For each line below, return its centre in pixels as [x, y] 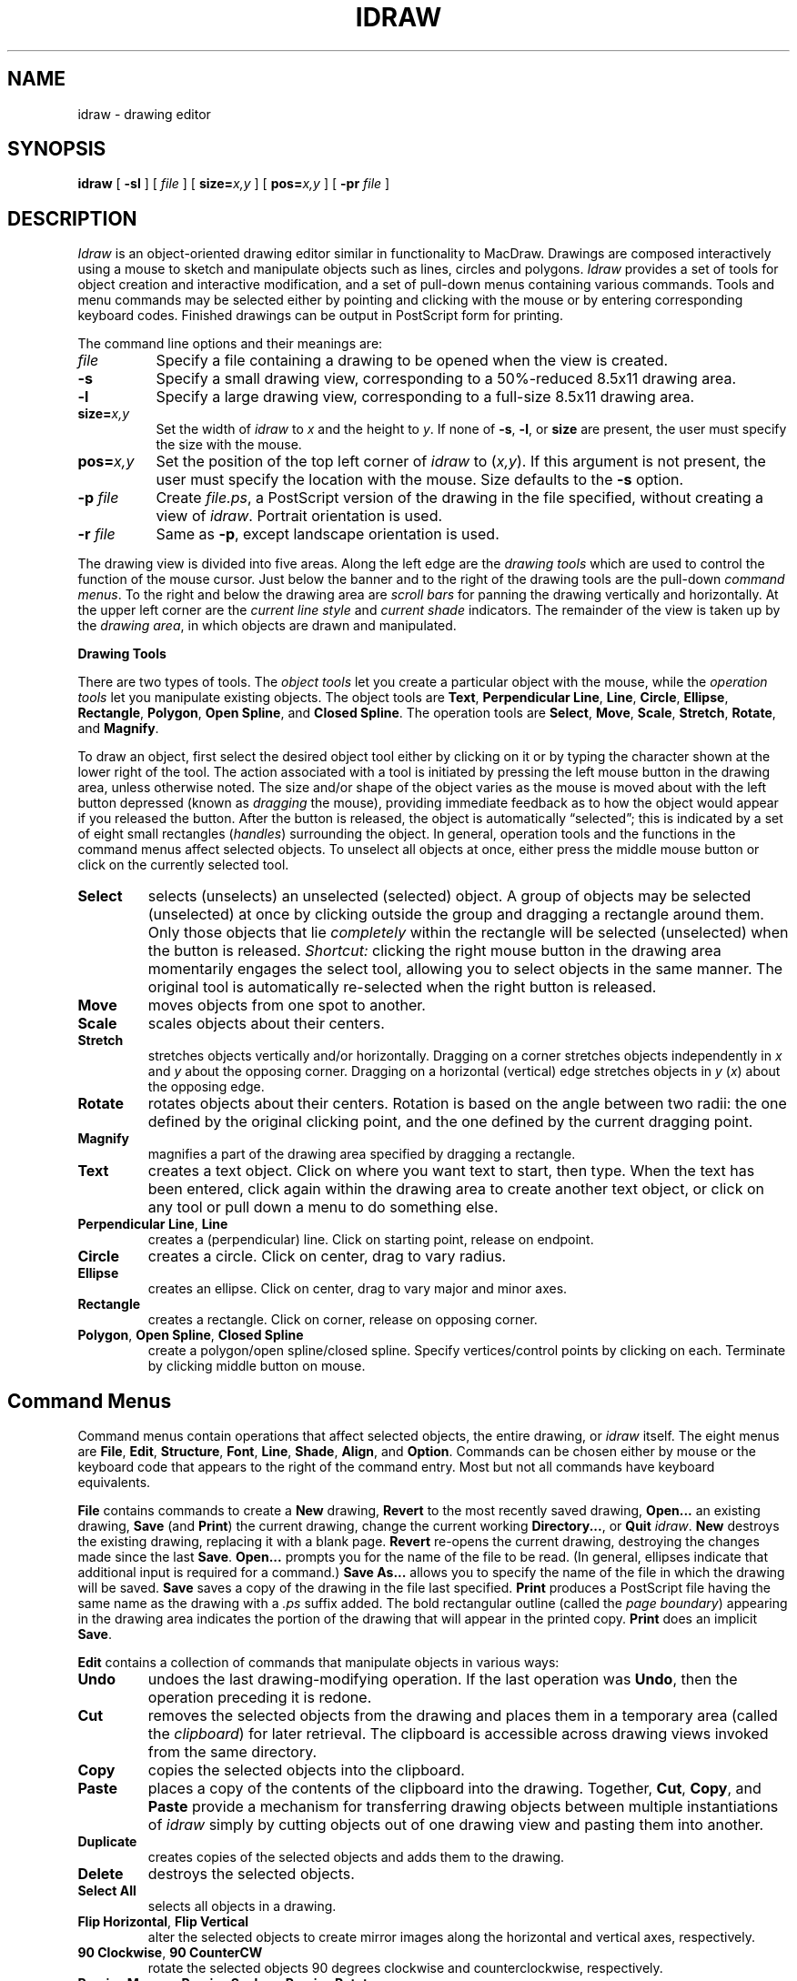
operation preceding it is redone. [260, 1698]
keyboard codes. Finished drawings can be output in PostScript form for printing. [320, 316]
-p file [98, 498]
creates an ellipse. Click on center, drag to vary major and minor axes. [358, 1289]
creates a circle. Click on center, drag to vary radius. [327, 1257]
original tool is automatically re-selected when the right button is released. [402, 987]
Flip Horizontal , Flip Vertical [163, 1922]
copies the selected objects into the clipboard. [306, 1770]
